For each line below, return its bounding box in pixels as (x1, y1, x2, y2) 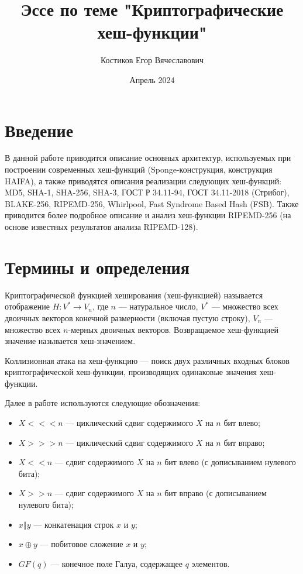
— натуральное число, (118, 300, 198, 312)
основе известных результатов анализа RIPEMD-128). (5, 221, 198, 232)
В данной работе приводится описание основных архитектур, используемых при (5, 152, 291, 164)
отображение (5, 300, 50, 312)
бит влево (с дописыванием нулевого (164, 456, 296, 468)
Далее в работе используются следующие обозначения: (5, 397, 201, 409)
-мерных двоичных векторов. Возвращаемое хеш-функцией (68, 323, 278, 335)
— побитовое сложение (40, 538, 123, 550)
